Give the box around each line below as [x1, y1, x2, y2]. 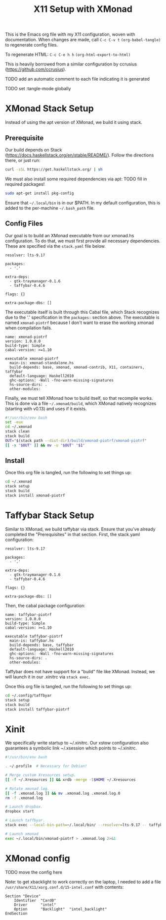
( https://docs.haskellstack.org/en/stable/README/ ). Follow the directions [5, 152, 154, 158]
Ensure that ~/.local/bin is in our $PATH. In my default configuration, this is [5, 200, 161, 206]
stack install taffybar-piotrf [5, 707, 70, 712]
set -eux [5, 420, 23, 425]
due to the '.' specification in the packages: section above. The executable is [5, 314, 160, 320]
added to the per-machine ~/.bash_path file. [5, 205, 95, 211]
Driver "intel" [14, 902, 56, 907]
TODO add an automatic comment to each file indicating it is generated [5, 76, 150, 82]
